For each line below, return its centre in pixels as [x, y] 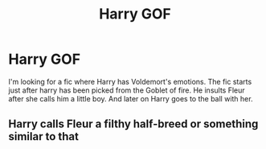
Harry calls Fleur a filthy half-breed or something [133, 124]
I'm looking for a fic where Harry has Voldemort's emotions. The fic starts [130, 81]
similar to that [43, 137]
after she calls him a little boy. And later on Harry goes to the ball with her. [131, 98]
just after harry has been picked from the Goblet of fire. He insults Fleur [127, 90]
